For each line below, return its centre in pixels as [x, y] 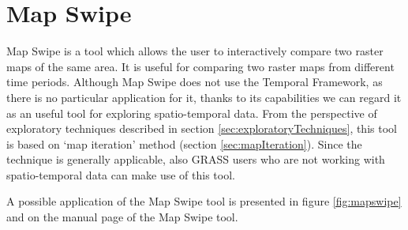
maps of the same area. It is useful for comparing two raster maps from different [200, 66]
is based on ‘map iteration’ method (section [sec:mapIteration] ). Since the [184, 143]
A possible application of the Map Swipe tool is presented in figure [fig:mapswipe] [204, 201]
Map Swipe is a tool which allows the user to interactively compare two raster [195, 51]
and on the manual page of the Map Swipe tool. [122, 217]
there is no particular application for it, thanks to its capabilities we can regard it [204, 97]
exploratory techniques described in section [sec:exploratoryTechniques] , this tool [202, 128]
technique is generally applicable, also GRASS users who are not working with [196, 159]
